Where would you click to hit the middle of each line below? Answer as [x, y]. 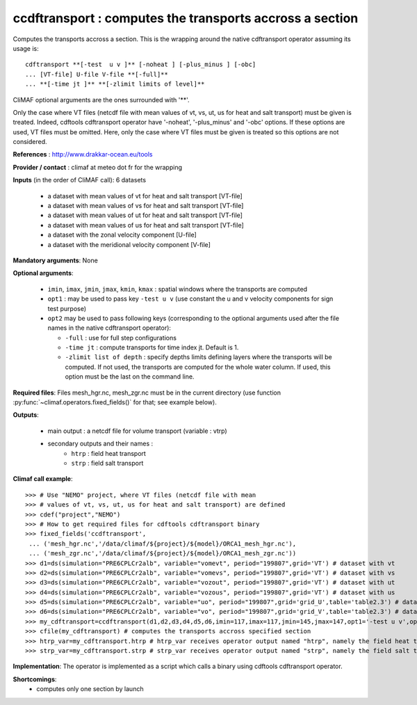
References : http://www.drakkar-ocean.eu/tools [83, 155]
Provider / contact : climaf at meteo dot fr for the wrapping [97, 167]
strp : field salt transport [107, 463]
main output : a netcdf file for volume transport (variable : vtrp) [137, 431]
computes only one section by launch [90, 689]
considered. [30, 142]
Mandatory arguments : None [56, 260]
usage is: [26, 48]
